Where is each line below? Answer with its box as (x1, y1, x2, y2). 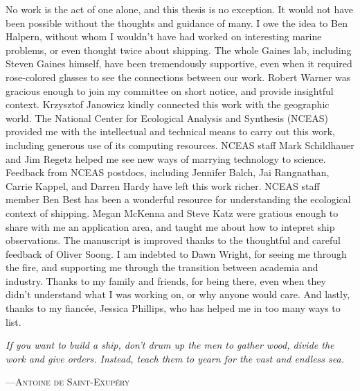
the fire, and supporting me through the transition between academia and (6, 260, 318, 275)
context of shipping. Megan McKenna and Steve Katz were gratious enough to (6, 205, 339, 220)
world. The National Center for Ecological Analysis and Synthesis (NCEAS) (6, 110, 328, 125)
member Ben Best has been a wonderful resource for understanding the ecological (6, 192, 351, 207)
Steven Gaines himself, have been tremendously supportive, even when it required (6, 56, 352, 71)
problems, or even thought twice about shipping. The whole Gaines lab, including (6, 42, 352, 57)
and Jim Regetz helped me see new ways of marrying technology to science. (6, 151, 326, 166)
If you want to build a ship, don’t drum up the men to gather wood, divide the (6, 338, 334, 352)
